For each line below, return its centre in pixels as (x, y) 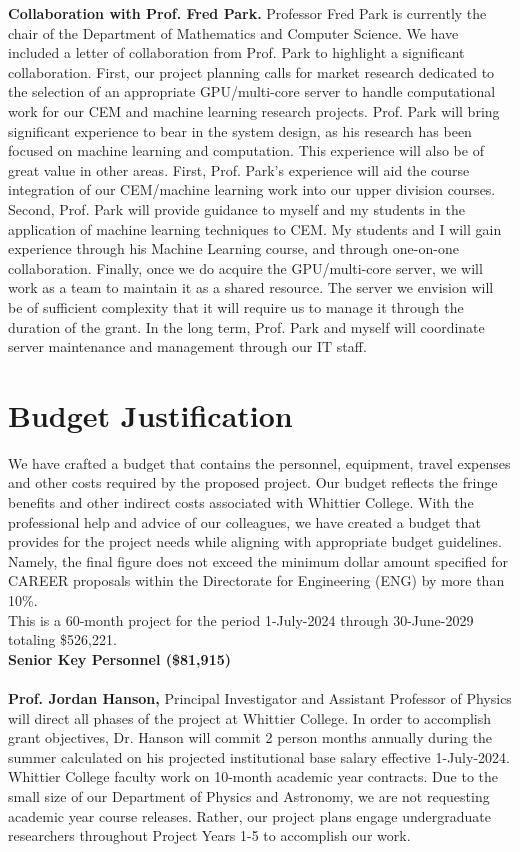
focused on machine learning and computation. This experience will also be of (246, 150)
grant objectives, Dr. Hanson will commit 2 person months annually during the (250, 737)
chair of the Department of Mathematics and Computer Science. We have (233, 32)
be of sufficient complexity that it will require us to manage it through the (236, 306)
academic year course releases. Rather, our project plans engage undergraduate (250, 815)
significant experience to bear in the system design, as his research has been (240, 130)
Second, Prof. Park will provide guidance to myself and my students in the (236, 208)
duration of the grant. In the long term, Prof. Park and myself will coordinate (246, 326)
